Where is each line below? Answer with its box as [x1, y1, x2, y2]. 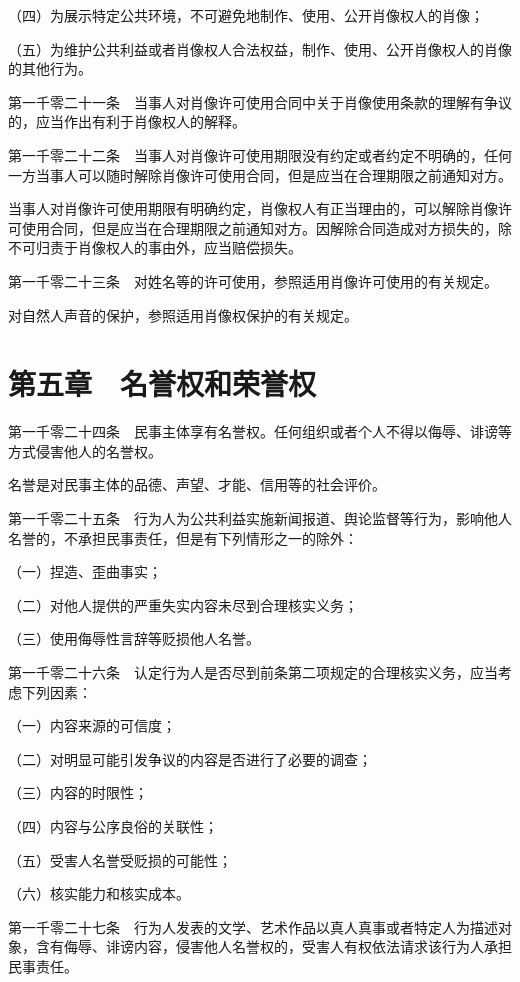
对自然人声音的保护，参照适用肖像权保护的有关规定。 [8, 304, 358, 325]
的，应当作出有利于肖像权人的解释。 [8, 111, 246, 132]
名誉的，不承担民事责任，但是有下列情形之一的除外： [8, 527, 358, 548]
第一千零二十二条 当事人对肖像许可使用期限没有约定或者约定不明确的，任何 [8, 144, 512, 165]
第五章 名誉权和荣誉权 [8, 363, 317, 404]
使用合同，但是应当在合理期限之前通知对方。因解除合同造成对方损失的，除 [21, 217, 512, 238]
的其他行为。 [8, 58, 92, 79]
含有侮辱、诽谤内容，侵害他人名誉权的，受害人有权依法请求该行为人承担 [35, 936, 512, 957]
